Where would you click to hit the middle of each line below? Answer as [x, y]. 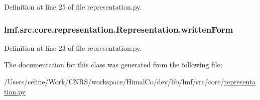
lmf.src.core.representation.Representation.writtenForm [119, 29]
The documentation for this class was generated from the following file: [113, 65]
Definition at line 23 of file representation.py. [73, 47]
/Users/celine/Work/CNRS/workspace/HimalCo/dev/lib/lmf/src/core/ [114, 81]
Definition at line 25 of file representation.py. [73, 7]
